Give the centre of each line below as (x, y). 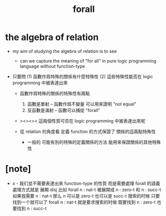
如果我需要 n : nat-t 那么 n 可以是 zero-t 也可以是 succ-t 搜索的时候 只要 (86, 195)
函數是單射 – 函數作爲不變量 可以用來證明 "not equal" (82, 104)
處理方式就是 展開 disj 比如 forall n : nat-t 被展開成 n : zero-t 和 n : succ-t (86, 189)
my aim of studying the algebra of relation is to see (65, 51)
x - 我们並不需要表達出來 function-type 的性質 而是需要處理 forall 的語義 (86, 183)
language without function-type (52, 66)
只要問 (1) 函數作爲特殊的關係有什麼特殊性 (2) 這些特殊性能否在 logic (83, 76)
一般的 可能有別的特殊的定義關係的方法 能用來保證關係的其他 (90, 142)
